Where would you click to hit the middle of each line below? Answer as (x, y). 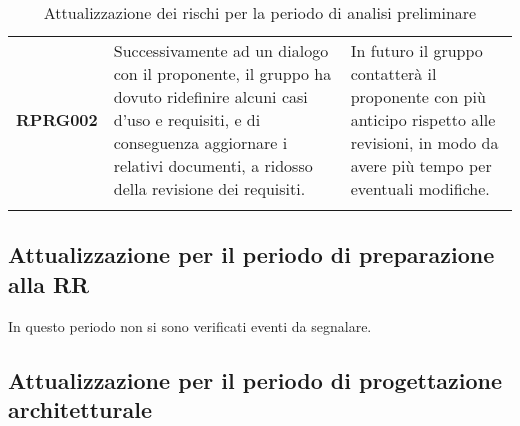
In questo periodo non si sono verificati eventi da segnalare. (190, 325)
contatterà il (393, 73)
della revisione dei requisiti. (209, 188)
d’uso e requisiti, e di (187, 119)
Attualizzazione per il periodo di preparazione (251, 254)
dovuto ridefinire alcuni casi (210, 96)
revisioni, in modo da (424, 142)
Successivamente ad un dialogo (221, 50)
